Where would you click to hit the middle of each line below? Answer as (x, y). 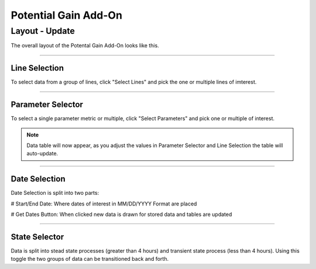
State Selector (37, 237)
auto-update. (42, 153)
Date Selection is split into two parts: (55, 193)
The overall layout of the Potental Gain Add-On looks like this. (85, 46)
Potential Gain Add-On (67, 15)
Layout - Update (43, 31)
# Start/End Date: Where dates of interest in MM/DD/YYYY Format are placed (104, 204)
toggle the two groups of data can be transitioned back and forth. (90, 259)
